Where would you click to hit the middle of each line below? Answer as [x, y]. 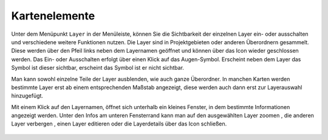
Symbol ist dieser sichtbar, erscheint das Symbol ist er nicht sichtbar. [98, 68]
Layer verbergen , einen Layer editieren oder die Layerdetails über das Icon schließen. [119, 124]
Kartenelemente [53, 16]
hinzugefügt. [27, 96]
